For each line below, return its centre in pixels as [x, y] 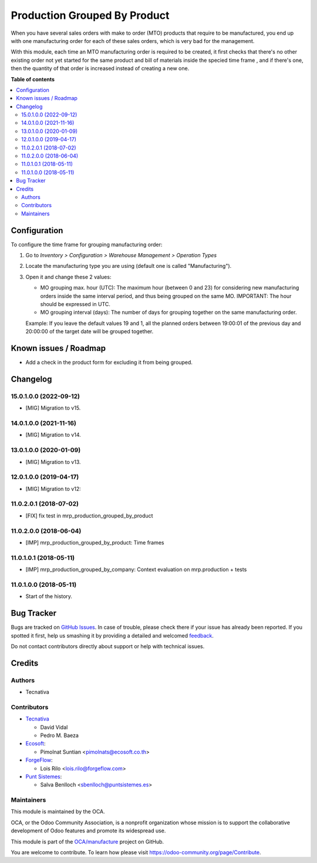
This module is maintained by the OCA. [58, 812]
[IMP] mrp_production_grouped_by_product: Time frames [95, 542]
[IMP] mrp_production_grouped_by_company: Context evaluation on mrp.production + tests [136, 570]
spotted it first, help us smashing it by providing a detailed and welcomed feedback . [112, 635]
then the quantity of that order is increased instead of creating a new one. [100, 68]
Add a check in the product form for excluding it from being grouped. [109, 363]
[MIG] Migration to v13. [53, 462]
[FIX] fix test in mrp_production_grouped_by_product [89, 516]
